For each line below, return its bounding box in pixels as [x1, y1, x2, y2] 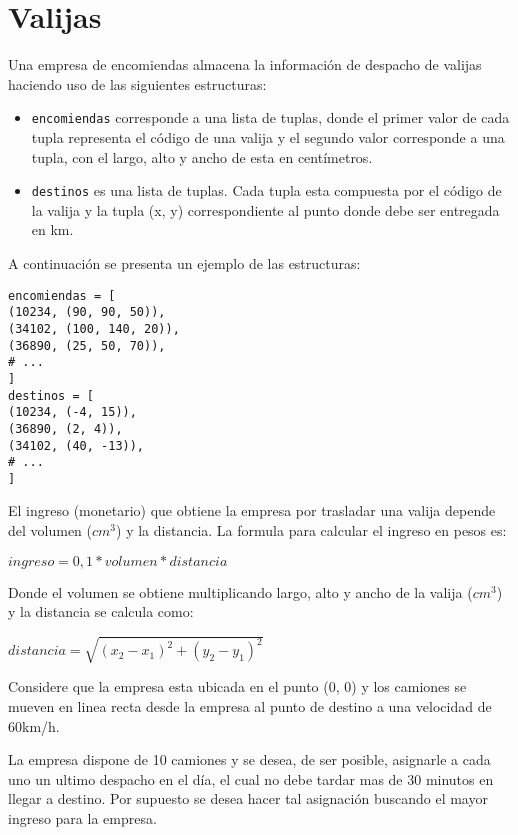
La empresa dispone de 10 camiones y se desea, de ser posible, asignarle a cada [8, 749, 491, 770]
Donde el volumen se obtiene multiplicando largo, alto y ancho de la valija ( [8, 581, 473, 602]
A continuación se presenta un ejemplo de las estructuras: [8, 253, 361, 273]
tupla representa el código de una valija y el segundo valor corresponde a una [31, 126, 505, 147]
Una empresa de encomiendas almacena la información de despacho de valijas [8, 54, 482, 75]
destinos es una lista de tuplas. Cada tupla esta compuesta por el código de [31, 180, 502, 201]
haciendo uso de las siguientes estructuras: [8, 73, 267, 94]
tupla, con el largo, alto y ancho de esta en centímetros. [31, 146, 373, 167]
